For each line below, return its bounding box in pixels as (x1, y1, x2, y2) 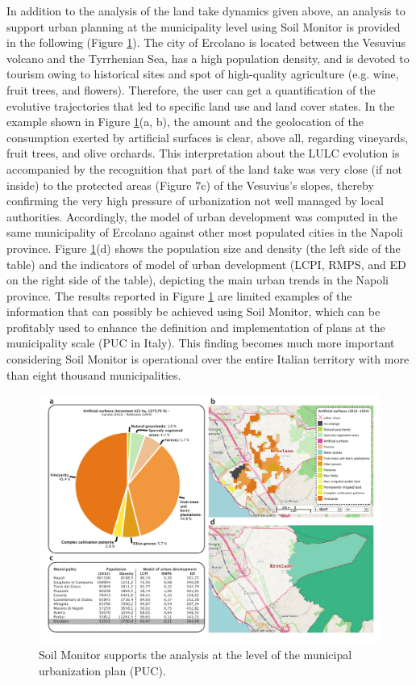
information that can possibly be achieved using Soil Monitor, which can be (6, 303, 381, 320)
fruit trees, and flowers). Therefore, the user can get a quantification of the (6, 81, 376, 98)
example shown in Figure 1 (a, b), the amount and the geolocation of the (6, 113, 364, 130)
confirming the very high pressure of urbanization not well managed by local (6, 192, 384, 209)
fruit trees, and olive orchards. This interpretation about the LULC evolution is (6, 145, 400, 162)
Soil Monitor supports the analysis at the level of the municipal (39, 646, 352, 663)
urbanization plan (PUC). (39, 662, 166, 679)
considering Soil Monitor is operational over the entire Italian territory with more (6, 351, 410, 368)
